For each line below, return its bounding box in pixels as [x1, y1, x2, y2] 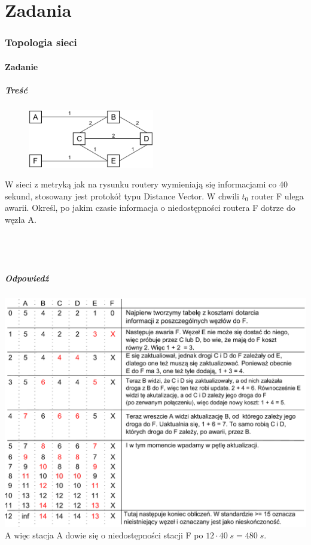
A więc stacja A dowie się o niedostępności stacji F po [5, 529, 203, 541]
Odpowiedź [5, 271, 49, 284]
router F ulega [251, 189, 304, 202]
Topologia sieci [5, 35, 77, 50]
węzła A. [5, 213, 36, 225]
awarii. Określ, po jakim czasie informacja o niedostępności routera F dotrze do [5, 201, 295, 214]
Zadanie [5, 60, 38, 72]
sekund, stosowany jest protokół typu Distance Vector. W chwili [5, 189, 239, 202]
